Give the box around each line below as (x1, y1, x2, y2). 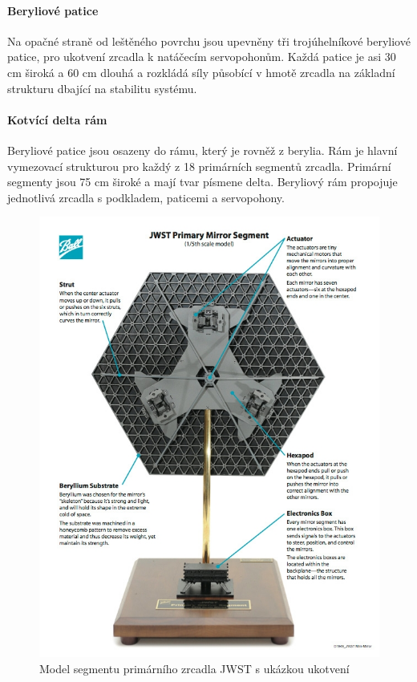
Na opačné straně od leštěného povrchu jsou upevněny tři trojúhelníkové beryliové (7, 32, 411, 49)
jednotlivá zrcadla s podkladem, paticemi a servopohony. (7, 189, 285, 205)
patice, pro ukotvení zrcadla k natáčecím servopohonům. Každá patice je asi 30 (7, 48, 396, 65)
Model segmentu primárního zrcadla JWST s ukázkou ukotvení (39, 660, 350, 676)
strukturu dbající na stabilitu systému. (7, 79, 197, 96)
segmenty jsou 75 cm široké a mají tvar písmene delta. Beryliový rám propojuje (7, 173, 398, 190)
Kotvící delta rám (7, 111, 107, 128)
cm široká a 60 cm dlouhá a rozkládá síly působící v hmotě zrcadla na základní (7, 63, 395, 80)
